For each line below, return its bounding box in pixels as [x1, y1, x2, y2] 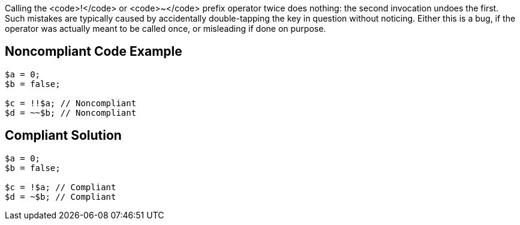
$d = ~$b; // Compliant [5, 191, 116, 202]
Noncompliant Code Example [5, 44, 182, 59]
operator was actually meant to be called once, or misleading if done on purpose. [5, 23, 326, 34]
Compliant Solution [5, 128, 122, 143]
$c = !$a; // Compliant [5, 182, 116, 192]
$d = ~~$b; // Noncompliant [5, 107, 137, 118]
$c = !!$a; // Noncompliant [5, 98, 137, 108]
